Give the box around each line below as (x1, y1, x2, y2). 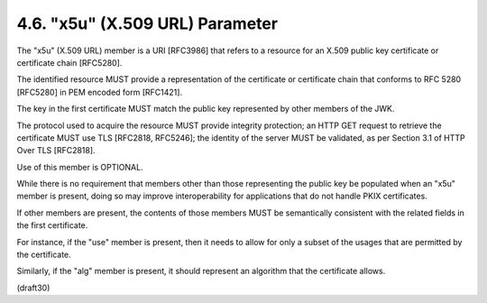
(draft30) (16, 282, 51, 293)
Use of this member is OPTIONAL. (16, 161, 143, 172)
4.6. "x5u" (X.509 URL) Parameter (16, 14, 279, 33)
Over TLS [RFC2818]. (16, 145, 96, 156)
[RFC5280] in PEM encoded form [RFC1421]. (16, 87, 183, 97)
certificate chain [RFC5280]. (16, 57, 123, 68)
